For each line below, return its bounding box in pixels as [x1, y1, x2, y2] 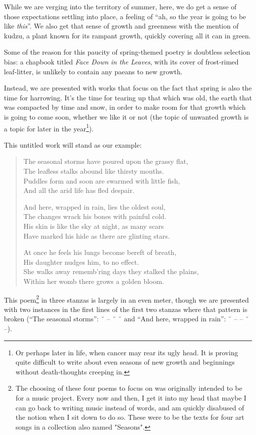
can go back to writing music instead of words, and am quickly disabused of [15, 402, 244, 412]
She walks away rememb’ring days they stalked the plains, [23, 266, 199, 277]
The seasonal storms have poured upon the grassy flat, [23, 156, 189, 166]
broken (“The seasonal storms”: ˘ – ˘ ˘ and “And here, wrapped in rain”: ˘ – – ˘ [4, 313, 249, 324]
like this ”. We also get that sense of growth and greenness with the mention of [4, 21, 239, 31]
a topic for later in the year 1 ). [4, 122, 94, 133]
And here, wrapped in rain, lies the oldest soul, [23, 201, 165, 212]
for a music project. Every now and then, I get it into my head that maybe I [15, 392, 247, 403]
